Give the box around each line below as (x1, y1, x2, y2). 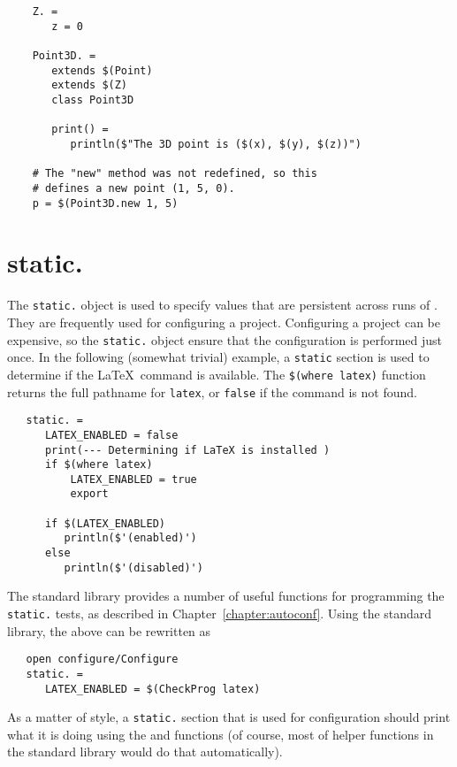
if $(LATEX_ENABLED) (44, 517, 165, 530)
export (70, 487, 109, 501)
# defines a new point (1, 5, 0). (32, 181, 235, 195)
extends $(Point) (51, 64, 153, 77)
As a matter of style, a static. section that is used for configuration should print (7, 708, 451, 726)
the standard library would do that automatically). (7, 742, 283, 761)
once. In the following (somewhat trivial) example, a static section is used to (7, 348, 430, 366)
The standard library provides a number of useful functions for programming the (7, 587, 445, 605)
